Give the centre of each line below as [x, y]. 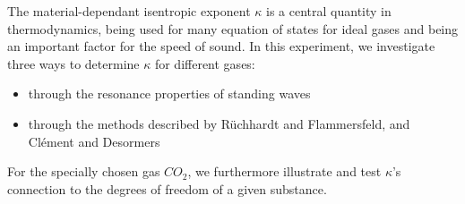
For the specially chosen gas [84, 171]
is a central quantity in [329, 11]
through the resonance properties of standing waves [169, 93]
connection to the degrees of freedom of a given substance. [167, 188]
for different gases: [205, 63]
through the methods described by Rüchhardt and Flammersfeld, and [219, 123]
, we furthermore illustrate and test [284, 171]
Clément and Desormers [94, 141]
